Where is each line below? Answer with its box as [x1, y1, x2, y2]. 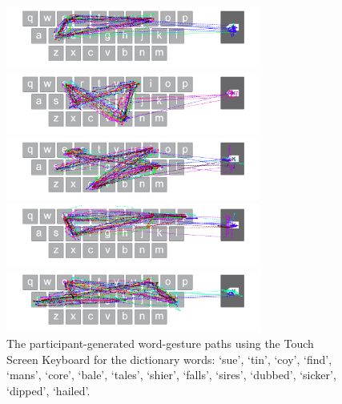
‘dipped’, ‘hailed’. [6, 382, 91, 398]
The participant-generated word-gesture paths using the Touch [6, 335, 314, 352]
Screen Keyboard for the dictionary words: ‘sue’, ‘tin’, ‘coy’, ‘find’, [6, 350, 332, 367]
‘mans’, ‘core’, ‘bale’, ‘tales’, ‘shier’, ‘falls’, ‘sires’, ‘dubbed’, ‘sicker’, [6, 366, 336, 383]
